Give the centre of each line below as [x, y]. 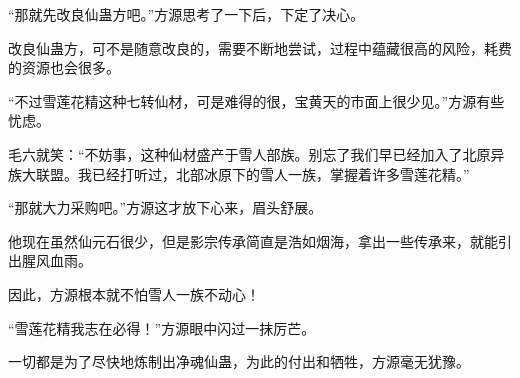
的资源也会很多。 [64, 67]
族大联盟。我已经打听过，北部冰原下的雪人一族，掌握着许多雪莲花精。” [239, 173]
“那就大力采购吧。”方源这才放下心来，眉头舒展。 [165, 207]
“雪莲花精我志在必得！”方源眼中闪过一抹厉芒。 [162, 327]
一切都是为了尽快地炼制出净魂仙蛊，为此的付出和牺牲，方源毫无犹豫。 [239, 361]
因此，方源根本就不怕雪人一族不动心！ [134, 293]
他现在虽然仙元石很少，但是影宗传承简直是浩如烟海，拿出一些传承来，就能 [253, 240]
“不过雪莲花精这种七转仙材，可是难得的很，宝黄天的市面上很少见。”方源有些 [256, 100]
